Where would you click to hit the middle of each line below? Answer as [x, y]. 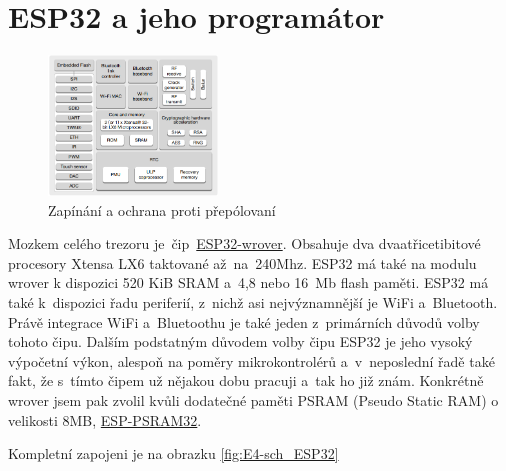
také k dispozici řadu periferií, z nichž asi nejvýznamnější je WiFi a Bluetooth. [253, 302]
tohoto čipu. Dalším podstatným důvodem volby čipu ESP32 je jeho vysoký [240, 341]
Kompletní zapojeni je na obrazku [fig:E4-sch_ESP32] [173, 453]
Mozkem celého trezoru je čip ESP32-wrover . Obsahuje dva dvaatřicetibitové [244, 243]
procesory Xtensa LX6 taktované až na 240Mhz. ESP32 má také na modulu [242, 262]
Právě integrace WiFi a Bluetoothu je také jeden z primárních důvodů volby [244, 321]
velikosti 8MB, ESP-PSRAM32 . [105, 419]
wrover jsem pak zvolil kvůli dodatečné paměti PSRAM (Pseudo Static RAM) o [253, 400]
